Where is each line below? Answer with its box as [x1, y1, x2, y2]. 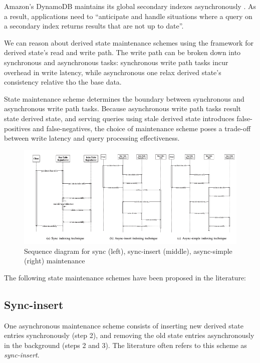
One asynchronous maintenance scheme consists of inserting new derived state [4, 320, 243, 330]
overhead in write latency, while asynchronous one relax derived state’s [4, 67, 221, 77]
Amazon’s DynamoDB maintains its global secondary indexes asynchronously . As [4, 1, 256, 11]
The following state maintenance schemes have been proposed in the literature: [4, 272, 246, 282]
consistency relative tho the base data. [4, 77, 122, 87]
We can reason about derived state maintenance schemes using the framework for [4, 37, 253, 48]
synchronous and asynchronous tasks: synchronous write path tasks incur [4, 57, 228, 67]
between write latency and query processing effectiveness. [4, 133, 180, 143]
